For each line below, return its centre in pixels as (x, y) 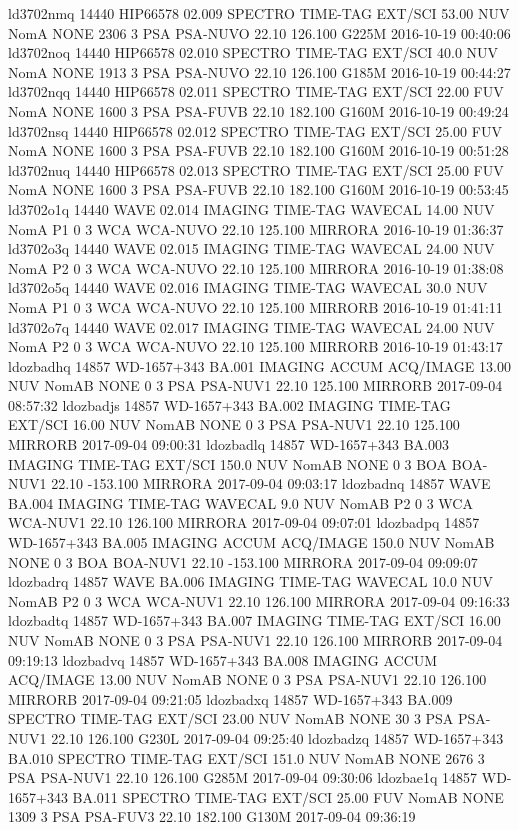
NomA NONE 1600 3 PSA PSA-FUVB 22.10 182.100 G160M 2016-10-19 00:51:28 (258, 150)
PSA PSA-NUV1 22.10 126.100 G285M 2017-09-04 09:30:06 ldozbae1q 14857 (243, 777)
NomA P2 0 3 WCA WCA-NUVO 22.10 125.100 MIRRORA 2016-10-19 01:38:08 (256, 267)
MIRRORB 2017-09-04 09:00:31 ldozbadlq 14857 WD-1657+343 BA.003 (228, 444)
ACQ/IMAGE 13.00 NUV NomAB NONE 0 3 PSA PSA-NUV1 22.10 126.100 (247, 679)
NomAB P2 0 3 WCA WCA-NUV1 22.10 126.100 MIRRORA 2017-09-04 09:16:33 (259, 600)
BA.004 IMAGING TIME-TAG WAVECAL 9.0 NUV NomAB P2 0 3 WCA (240, 502)
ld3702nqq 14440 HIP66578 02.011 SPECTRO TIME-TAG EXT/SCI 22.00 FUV (256, 91)
